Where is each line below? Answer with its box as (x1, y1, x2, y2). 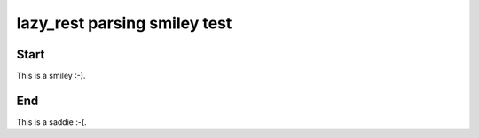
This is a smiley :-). (16, 71, 86, 81)
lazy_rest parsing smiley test (16, 13, 232, 33)
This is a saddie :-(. (16, 116, 88, 127)
